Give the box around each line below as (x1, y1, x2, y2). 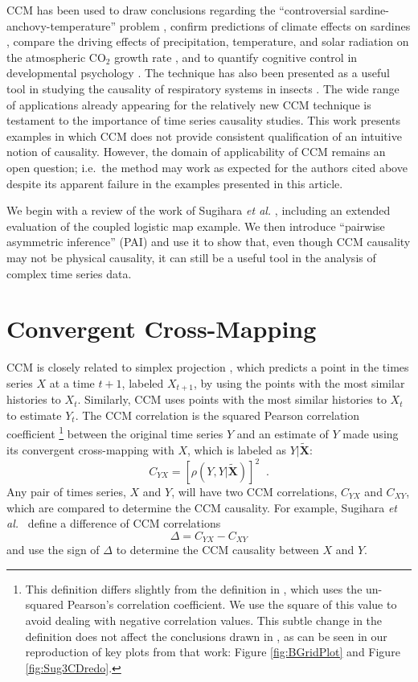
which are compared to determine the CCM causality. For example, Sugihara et (6, 499, 397, 516)
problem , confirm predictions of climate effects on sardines (119, 17, 411, 34)
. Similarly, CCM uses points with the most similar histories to (77, 391, 387, 408)
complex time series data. (6, 265, 132, 281)
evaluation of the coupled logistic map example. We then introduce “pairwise (6, 217, 385, 234)
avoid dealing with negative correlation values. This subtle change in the (25, 612, 383, 629)
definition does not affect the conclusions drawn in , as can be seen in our (25, 627, 387, 644)
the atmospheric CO (6, 48, 106, 65)
